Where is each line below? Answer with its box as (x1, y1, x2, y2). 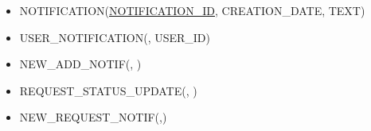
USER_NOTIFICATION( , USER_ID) (19, 29, 210, 45)
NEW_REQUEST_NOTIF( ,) (19, 109, 167, 125)
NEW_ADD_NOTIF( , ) (19, 56, 142, 72)
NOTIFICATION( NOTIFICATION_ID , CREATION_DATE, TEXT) (19, 2, 365, 18)
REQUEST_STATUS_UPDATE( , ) (19, 82, 197, 98)
